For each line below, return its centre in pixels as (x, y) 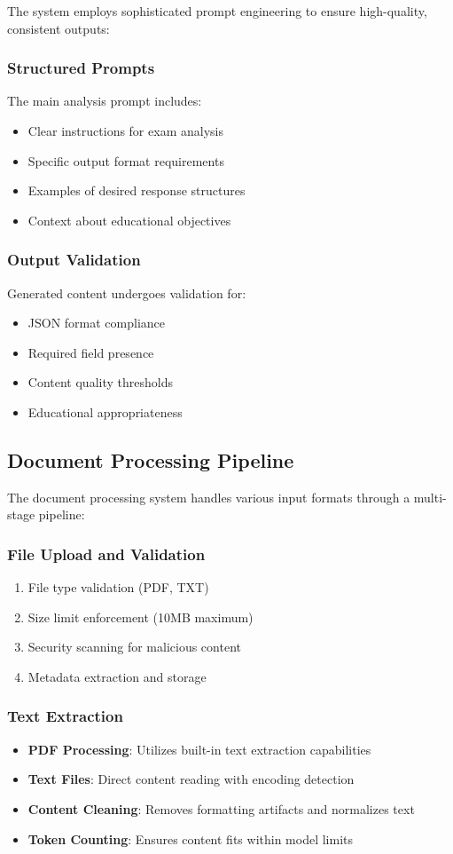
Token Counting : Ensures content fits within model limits (191, 838)
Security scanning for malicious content (134, 647)
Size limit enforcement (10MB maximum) (141, 617)
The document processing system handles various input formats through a (209, 497)
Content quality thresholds (100, 382)
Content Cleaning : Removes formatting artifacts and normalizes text (221, 808)
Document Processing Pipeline (151, 459)
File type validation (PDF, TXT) (118, 587)
